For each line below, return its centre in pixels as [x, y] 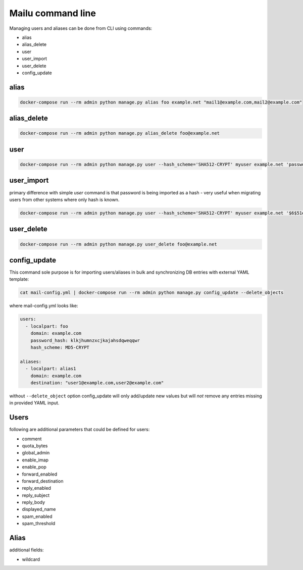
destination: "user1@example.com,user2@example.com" [97, 383]
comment [32, 439]
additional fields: [27, 550]
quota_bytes [35, 446]
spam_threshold [39, 524]
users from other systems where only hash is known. [64, 199]
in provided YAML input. [34, 403]
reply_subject [36, 495]
